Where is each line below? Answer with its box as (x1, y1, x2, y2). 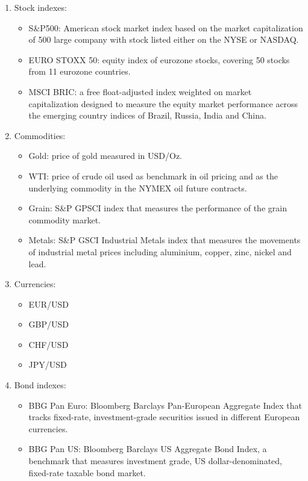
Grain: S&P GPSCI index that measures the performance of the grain (28, 202, 287, 214)
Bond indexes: (14, 379, 66, 391)
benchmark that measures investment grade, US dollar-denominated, (28, 455, 282, 467)
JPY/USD (28, 358, 67, 371)
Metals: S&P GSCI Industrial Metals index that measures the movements (28, 234, 301, 246)
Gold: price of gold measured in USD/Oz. (28, 149, 183, 162)
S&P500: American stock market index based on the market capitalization (28, 21, 303, 34)
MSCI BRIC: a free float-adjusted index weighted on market (28, 85, 252, 98)
